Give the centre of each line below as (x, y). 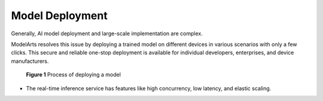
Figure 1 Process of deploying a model (73, 75)
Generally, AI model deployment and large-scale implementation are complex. (107, 33)
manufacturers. (30, 61)
